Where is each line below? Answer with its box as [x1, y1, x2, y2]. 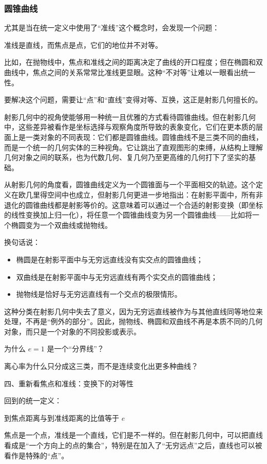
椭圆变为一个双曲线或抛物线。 [11, 219, 112, 230]
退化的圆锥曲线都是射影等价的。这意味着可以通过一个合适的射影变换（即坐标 [4, 199, 263, 210]
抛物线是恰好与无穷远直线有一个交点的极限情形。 [16, 289, 182, 299]
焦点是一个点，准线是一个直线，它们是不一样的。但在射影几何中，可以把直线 [4, 430, 263, 440]
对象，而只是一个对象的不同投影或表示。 [4, 326, 141, 336]
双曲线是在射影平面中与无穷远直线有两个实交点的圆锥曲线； [16, 271, 218, 282]
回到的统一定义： [4, 395, 62, 406]
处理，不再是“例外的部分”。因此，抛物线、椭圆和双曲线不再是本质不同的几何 [4, 316, 263, 327]
